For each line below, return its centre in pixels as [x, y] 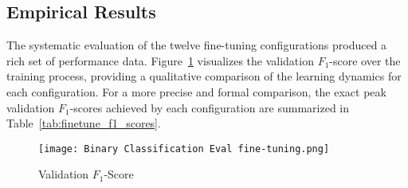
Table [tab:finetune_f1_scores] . [84, 123]
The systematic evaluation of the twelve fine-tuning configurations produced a [197, 45]
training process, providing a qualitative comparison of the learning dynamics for [204, 76]
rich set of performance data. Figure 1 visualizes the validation [160, 60]
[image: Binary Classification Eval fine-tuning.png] [184, 149]
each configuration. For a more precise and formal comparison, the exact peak [196, 91]
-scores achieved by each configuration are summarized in [210, 107]
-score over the [365, 60]
